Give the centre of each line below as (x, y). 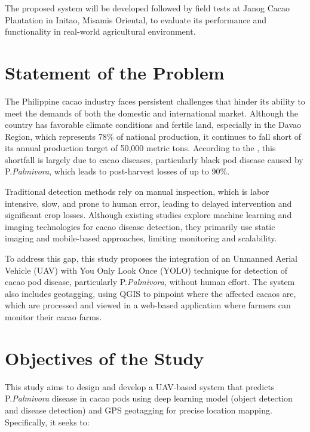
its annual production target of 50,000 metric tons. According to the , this (140, 148)
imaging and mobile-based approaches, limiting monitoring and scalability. (141, 238)
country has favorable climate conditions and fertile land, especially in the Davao (153, 125)
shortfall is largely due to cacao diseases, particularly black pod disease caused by (154, 159)
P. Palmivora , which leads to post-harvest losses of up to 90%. (117, 171)
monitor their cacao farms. (53, 317)
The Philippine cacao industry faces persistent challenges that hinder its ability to (155, 101)
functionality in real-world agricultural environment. (100, 31)
